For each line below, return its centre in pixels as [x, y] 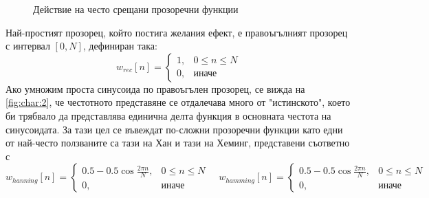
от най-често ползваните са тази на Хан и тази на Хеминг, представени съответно [178, 143]
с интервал [28, 46]
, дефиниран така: [120, 46]
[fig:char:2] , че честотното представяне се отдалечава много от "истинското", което [178, 102]
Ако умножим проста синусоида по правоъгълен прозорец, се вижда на [155, 88]
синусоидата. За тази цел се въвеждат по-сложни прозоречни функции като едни [174, 129]
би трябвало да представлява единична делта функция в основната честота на [168, 115]
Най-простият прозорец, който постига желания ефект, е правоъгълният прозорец [177, 32]
